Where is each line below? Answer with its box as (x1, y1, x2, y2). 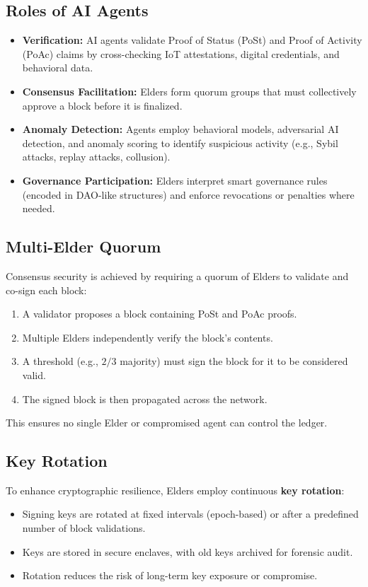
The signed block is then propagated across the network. (22, 391, 268, 406)
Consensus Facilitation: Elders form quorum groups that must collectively (22, 83, 357, 98)
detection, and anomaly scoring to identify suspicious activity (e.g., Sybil (22, 135, 338, 150)
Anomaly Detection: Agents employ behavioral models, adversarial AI (22, 122, 339, 136)
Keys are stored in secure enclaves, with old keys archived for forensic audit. (22, 544, 353, 559)
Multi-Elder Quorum (6, 236, 161, 257)
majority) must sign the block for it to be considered (120, 354, 348, 368)
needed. (22, 201, 55, 216)
